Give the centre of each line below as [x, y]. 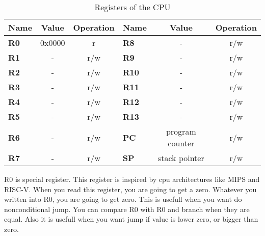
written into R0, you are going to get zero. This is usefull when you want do [123, 199]
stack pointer [181, 158]
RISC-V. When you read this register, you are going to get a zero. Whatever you [130, 189]
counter [181, 143]
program [181, 131]
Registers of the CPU [132, 7]
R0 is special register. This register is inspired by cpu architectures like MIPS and [132, 179]
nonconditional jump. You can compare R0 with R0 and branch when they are [127, 209]
